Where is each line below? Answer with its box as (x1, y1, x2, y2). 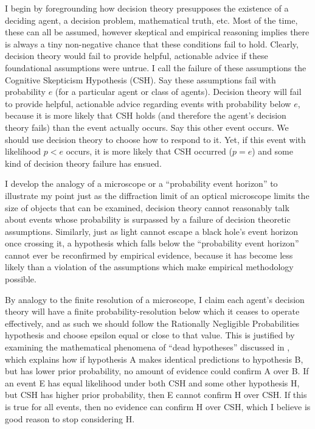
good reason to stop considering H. (5, 412, 135, 425)
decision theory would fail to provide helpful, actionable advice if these (5, 49, 268, 62)
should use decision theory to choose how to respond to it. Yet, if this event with (5, 133, 306, 145)
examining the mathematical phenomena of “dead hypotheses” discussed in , (5, 341, 290, 354)
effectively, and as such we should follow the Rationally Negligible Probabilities (5, 316, 300, 329)
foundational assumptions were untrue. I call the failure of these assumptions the (5, 61, 306, 74)
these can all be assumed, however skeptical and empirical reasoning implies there (5, 26, 310, 38)
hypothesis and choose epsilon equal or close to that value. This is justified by (5, 329, 295, 341)
